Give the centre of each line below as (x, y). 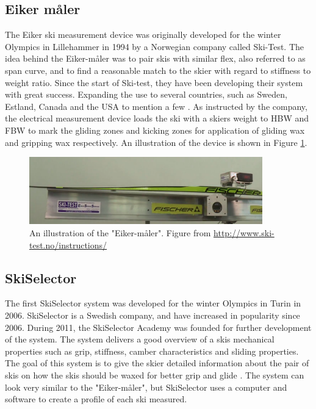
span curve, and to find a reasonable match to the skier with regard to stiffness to (158, 70)
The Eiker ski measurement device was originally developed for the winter (143, 34)
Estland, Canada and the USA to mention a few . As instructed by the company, (156, 106)
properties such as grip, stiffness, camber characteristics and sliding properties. (152, 351)
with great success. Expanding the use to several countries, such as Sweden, (146, 94)
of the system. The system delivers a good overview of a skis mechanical (140, 339)
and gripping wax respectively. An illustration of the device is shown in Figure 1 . (156, 142)
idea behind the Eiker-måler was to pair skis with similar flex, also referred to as (155, 58)
